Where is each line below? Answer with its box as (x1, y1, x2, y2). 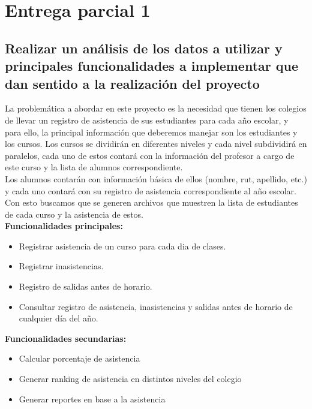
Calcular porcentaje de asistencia (19, 352, 140, 365)
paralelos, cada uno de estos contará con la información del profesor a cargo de (5, 149, 295, 161)
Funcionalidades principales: (5, 219, 123, 232)
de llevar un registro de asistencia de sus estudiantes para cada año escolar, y (5, 113, 289, 126)
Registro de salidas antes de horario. (19, 280, 152, 293)
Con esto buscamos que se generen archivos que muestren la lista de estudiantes (5, 196, 298, 209)
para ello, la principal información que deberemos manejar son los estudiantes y (5, 125, 298, 138)
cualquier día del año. (19, 312, 98, 324)
